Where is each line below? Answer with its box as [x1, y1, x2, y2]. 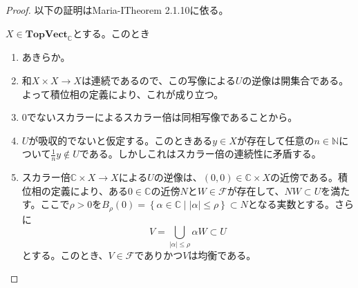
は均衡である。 [188, 247, 256, 262]
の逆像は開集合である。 [242, 73, 349, 87]
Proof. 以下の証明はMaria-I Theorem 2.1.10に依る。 [6, 3, 229, 17]
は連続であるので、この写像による [81, 73, 236, 87]
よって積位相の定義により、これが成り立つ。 [21, 86, 224, 101]
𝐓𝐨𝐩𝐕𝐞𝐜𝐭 [25, 29, 68, 39]
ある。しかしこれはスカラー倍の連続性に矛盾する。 [88, 146, 321, 161]
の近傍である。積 [270, 170, 348, 184]
